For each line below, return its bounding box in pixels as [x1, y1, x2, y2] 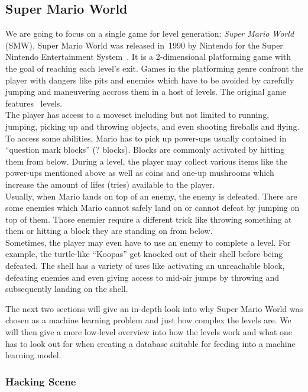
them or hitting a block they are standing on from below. [5, 224, 213, 237]
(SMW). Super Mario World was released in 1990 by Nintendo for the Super [5, 38, 283, 51]
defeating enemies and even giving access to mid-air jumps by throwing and [5, 271, 280, 283]
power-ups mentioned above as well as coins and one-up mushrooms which [5, 166, 274, 179]
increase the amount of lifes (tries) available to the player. [5, 178, 215, 190]
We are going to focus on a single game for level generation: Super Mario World [5, 27, 294, 40]
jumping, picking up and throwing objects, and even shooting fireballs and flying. [5, 120, 300, 132]
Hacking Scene [5, 374, 76, 388]
